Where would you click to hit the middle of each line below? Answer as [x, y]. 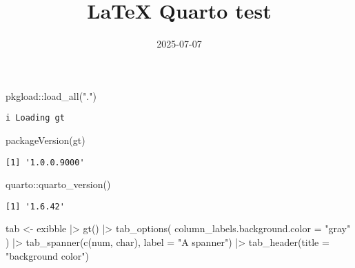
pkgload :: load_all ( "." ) [51, 95]
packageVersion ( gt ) [45, 140]
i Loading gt [35, 118]
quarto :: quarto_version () [58, 184]
